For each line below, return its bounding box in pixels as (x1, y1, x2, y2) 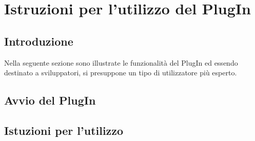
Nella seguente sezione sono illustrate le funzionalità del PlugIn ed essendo (4, 57, 238, 68)
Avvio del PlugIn (4, 92, 96, 108)
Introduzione (4, 33, 73, 49)
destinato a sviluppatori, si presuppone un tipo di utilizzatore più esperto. (4, 67, 237, 78)
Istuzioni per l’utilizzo (4, 122, 124, 138)
